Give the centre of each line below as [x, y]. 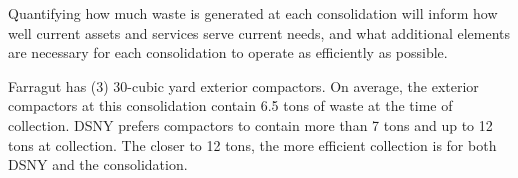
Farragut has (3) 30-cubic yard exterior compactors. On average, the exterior [243, 85]
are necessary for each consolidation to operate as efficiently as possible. [228, 52]
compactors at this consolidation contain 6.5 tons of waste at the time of [230, 105]
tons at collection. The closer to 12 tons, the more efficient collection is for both [252, 144]
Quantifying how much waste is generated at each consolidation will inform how [253, 13]
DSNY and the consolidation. [98, 164]
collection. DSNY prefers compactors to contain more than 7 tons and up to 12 [250, 124]
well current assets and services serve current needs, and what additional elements [259, 32]
